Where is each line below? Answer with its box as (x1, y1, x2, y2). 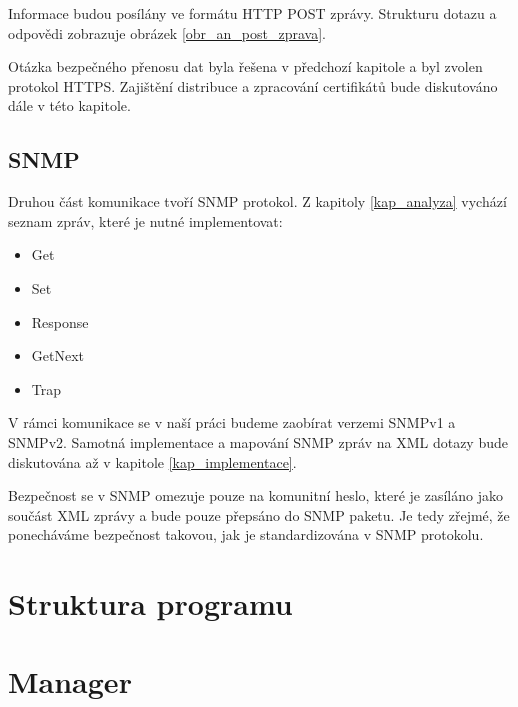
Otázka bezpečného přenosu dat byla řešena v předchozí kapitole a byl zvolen (8, 56, 483, 77)
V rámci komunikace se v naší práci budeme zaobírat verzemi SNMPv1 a (8, 412, 456, 433)
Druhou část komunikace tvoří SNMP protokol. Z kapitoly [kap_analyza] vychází (8, 191, 507, 212)
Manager (8, 661, 132, 702)
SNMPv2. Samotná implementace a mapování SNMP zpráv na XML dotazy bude (8, 431, 508, 452)
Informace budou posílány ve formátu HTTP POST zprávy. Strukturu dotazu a (8, 3, 497, 23)
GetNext (31, 345, 85, 366)
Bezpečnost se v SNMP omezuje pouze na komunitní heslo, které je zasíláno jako (8, 485, 503, 506)
